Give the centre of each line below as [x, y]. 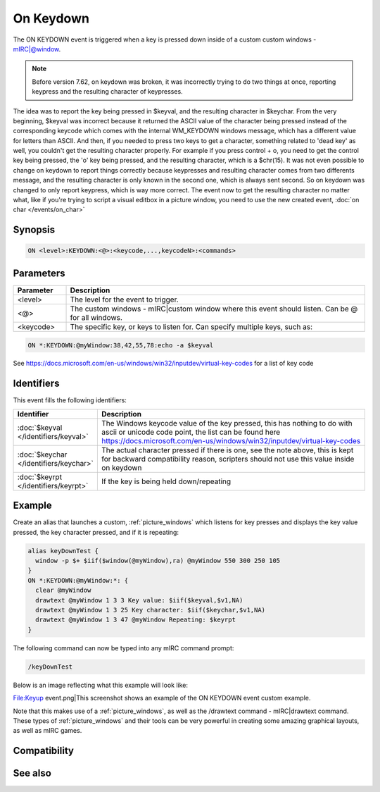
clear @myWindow [63, 590]
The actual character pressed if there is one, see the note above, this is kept [227, 450]
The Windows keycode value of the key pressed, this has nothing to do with [227, 423]
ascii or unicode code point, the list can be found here [191, 432]
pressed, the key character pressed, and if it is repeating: [96, 532]
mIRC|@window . [37, 49]
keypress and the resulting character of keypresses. [107, 92]
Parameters [39, 273]
